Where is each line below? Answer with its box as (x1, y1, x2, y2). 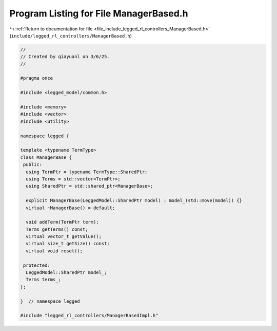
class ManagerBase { (20, 154, 72, 160)
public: (23, 162, 43, 168)
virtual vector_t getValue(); (26, 234, 102, 240)
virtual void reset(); (26, 248, 83, 254)
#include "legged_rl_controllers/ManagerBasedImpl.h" (20, 312, 159, 319)
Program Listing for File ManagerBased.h (9, 8, 188, 19)
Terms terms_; (26, 277, 62, 283)
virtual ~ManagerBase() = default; (26, 205, 115, 211)
